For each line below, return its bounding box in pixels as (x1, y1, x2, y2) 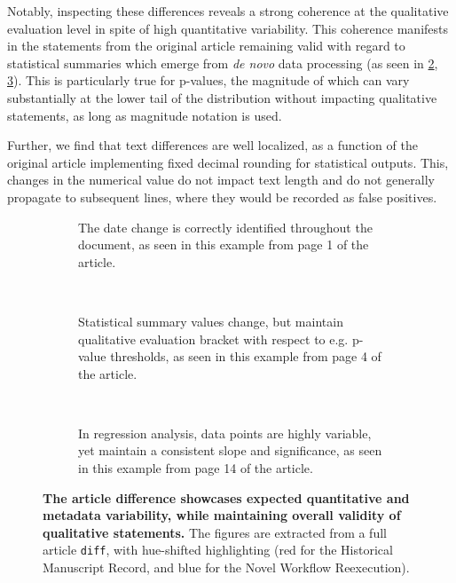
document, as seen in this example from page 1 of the (78, 235, 369, 254)
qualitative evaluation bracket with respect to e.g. (78, 329, 349, 348)
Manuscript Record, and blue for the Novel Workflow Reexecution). (43, 558, 410, 577)
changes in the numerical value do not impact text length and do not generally (7, 170, 435, 189)
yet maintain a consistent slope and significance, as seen (78, 441, 382, 460)
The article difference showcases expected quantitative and (43, 488, 410, 507)
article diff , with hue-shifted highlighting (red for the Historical (43, 540, 393, 559)
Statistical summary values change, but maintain (78, 311, 343, 330)
